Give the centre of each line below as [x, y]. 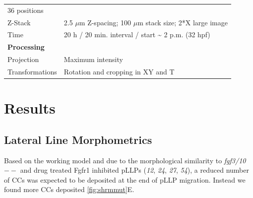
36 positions [26, 10]
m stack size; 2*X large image [183, 22]
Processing [26, 47]
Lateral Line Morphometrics [78, 139]
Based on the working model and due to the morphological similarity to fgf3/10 [125, 160]
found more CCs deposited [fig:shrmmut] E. [69, 189]
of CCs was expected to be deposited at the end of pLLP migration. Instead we [125, 179]
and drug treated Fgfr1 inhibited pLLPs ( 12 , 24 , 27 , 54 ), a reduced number [134, 170]
